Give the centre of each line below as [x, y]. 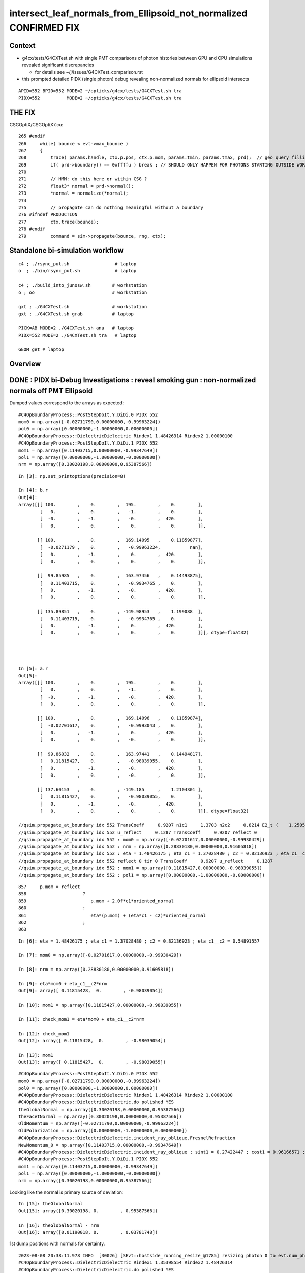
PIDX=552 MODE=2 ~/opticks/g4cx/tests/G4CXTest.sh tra [100, 98]
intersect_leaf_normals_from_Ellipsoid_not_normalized [128, 13]
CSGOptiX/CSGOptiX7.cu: [36, 124]
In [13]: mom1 [36, 1055]
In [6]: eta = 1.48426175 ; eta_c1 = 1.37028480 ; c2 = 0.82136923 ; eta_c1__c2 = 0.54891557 [139, 941]
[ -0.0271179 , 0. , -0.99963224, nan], [121, 547]
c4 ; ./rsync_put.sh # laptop [78, 264]
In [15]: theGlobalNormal [51, 1204]
